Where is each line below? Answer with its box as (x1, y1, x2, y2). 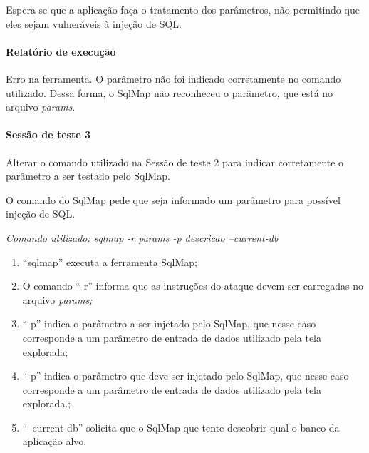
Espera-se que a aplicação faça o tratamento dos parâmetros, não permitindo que (6, 2, 360, 16)
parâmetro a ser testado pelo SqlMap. (6, 168, 170, 183)
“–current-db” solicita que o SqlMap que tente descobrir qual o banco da (22, 419, 340, 434)
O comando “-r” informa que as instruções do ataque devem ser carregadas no (22, 278, 363, 293)
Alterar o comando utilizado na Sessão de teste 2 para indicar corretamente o (6, 154, 344, 169)
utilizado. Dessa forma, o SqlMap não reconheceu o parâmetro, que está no (6, 85, 333, 100)
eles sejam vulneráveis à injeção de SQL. (6, 16, 182, 31)
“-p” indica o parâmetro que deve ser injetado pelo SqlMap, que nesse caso (22, 368, 349, 383)
